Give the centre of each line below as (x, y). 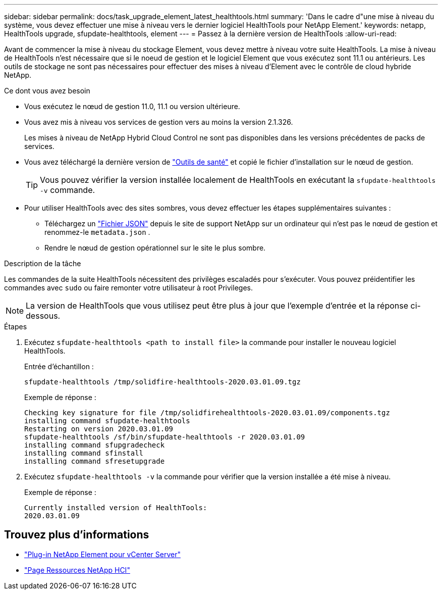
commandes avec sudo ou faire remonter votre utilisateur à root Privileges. (128, 288)
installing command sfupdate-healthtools (107, 421)
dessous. (43, 316)
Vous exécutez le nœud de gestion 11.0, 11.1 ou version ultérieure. (132, 106)
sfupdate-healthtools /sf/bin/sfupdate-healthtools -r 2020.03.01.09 (165, 437)
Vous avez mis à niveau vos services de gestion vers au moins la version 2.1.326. (159, 122)
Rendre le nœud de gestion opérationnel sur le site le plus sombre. (155, 248)
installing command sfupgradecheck (95, 445)
